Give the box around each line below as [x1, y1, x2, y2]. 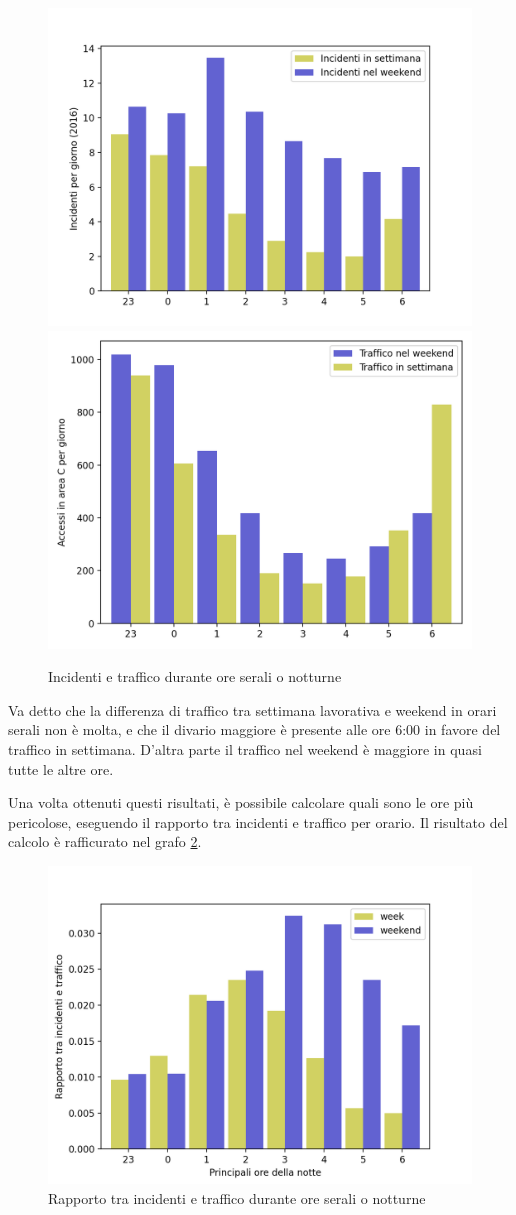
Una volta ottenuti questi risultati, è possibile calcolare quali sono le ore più [8, 792, 474, 813]
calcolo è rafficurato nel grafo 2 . [8, 831, 202, 852]
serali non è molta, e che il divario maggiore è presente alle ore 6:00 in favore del [8, 719, 501, 740]
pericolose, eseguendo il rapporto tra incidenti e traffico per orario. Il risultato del [8, 811, 508, 832]
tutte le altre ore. [8, 758, 114, 779]
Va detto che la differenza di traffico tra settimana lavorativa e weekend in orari [8, 699, 497, 720]
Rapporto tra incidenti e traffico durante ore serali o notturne [48, 1187, 426, 1208]
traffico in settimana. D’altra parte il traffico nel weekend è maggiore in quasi [8, 738, 482, 759]
